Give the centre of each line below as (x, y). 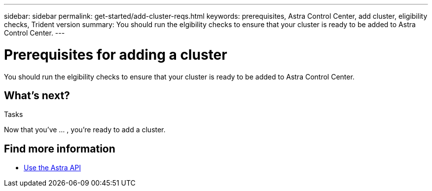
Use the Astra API (52, 168)
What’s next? (37, 95)
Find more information (60, 149)
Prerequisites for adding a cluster (116, 55)
